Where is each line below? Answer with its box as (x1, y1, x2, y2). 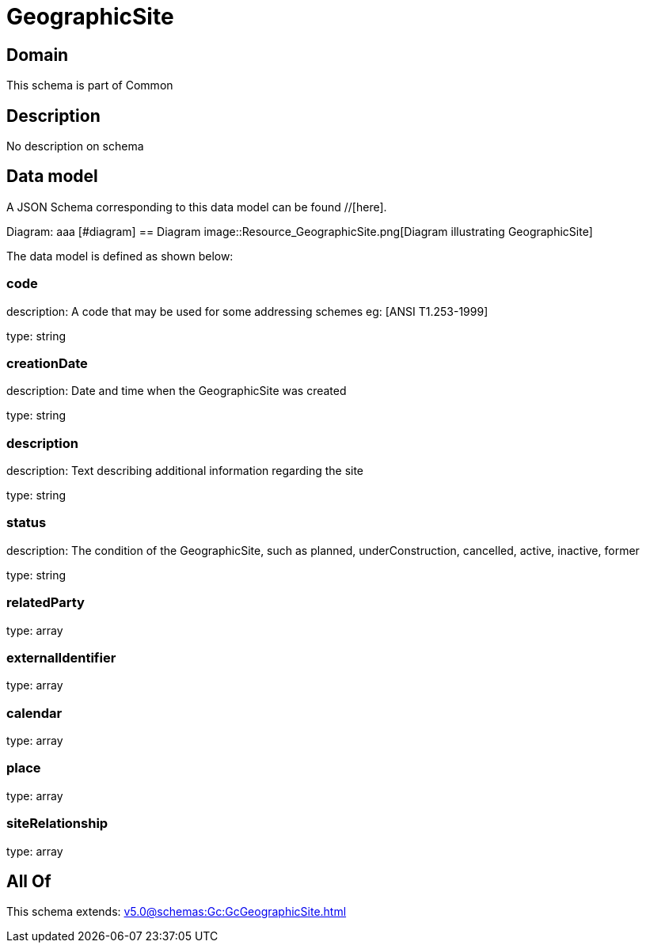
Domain (6, 44, 69, 65)
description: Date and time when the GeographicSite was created (6, 384, 347, 398)
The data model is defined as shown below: (6, 249, 234, 263)
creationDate (6, 355, 88, 371)
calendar (6, 704, 63, 721)
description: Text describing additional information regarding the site (6, 464, 364, 478)
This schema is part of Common (6, 78, 173, 93)
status (6, 514, 47, 531)
